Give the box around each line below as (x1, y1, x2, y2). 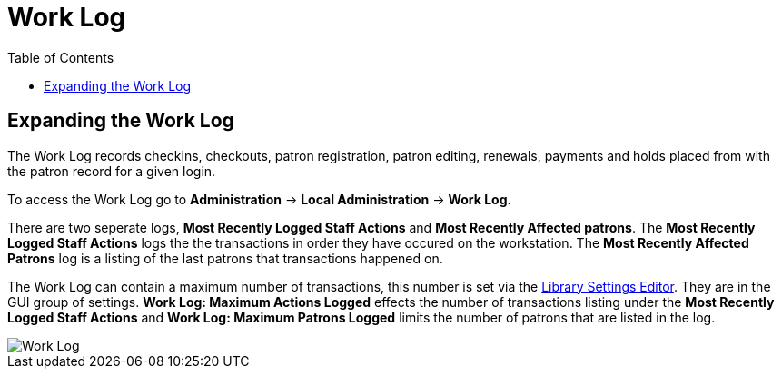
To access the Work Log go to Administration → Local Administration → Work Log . (7, 191, 511, 207)
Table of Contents (7, 49, 114, 65)
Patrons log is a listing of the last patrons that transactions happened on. (7, 250, 443, 266)
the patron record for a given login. (7, 163, 216, 179)
